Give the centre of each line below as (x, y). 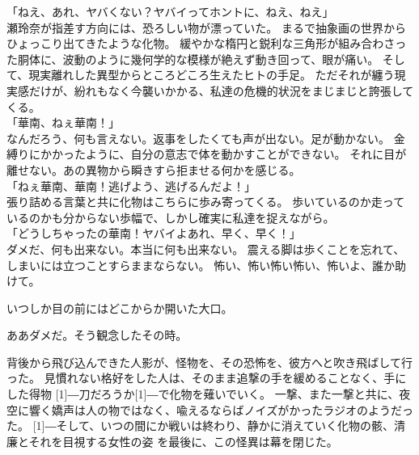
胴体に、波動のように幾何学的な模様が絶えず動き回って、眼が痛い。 (198, 59)
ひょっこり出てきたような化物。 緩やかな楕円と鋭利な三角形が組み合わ (195, 43)
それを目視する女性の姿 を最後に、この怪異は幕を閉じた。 (183, 441)
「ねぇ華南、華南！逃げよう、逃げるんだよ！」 (131, 185)
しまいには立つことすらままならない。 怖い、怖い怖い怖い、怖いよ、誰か (201, 265)
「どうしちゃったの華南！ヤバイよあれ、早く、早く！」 (154, 233)
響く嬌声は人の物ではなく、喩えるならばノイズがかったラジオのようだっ (221, 409)
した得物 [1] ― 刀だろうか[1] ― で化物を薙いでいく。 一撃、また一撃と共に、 (203, 394)
